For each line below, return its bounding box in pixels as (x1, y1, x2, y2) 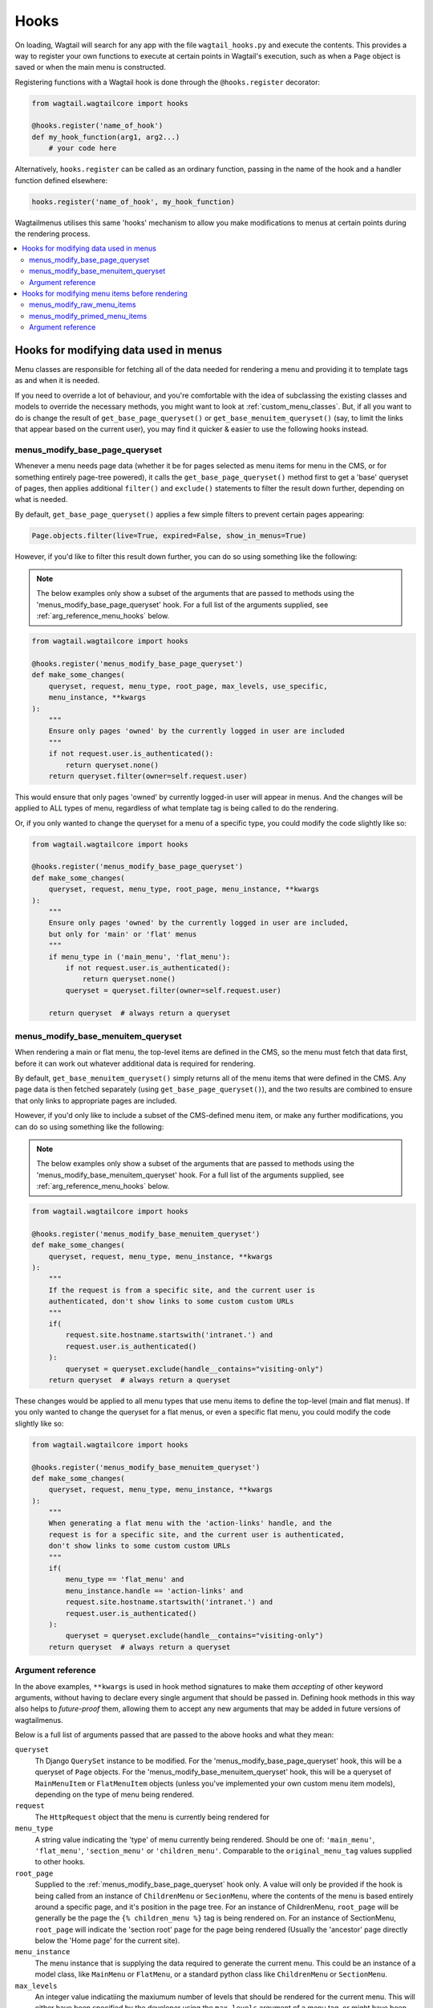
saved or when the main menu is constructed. (14, 63, 166, 72)
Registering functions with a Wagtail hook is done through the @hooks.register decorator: (14, 77, 321, 87)
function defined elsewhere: (14, 175, 108, 185)
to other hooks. (34, 1857, 86, 1867)
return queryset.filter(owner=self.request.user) (48, 771, 248, 781)
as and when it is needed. (14, 376, 100, 386)
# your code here (48, 144, 117, 153)
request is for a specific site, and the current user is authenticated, (48, 1530, 345, 1539)
